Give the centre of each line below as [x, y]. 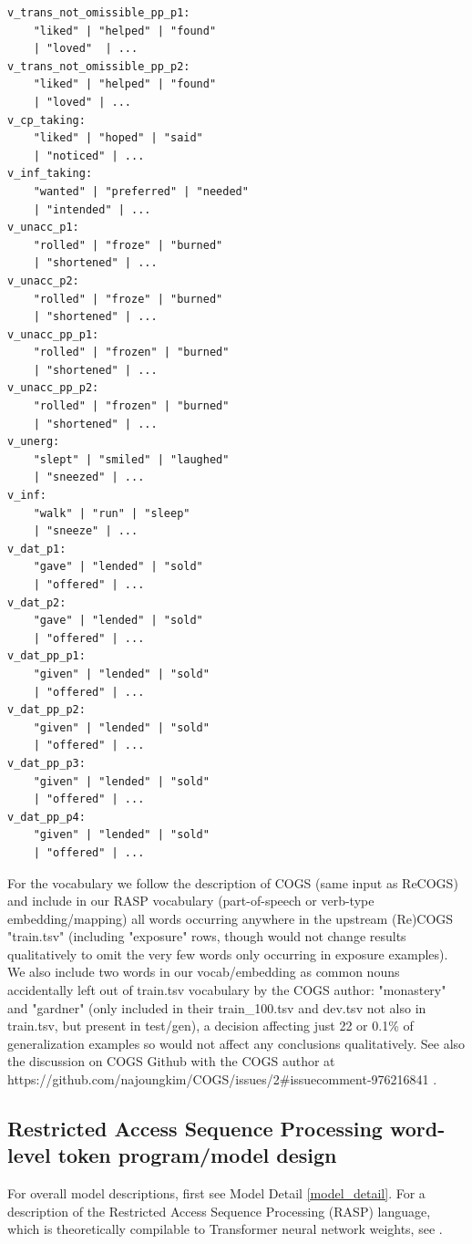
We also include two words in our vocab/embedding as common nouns [204, 972]
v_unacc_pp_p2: [53, 388]
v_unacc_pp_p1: [53, 334]
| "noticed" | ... [89, 155]
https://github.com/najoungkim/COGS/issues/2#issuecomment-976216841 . [222, 1079]
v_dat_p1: [37, 549]
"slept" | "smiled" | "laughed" [131, 459]
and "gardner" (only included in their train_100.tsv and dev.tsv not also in [217, 1007]
